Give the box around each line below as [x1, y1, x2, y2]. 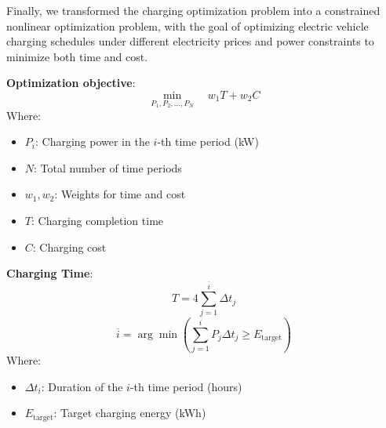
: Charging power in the [35, 133, 150, 150]
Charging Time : [6, 265, 93, 281]
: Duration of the [41, 378, 123, 394]
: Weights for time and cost [54, 186, 186, 202]
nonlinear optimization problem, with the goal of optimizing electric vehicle [6, 17, 369, 34]
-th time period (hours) [129, 378, 242, 394]
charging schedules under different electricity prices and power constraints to [6, 33, 374, 49]
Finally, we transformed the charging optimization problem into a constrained [6, 2, 381, 18]
